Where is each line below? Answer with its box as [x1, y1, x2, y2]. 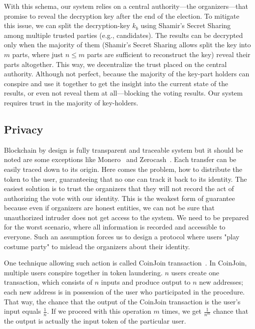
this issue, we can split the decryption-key [4, 20, 130, 31]
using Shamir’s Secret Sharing [141, 20, 231, 31]
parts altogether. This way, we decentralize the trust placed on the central [4, 59, 227, 69]
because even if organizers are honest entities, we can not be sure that [4, 202, 215, 213]
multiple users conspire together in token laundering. [4, 267, 163, 277]
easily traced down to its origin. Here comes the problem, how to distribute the [4, 164, 243, 174]
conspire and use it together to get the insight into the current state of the [4, 78, 228, 88]
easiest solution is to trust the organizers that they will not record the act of [4, 183, 234, 194]
